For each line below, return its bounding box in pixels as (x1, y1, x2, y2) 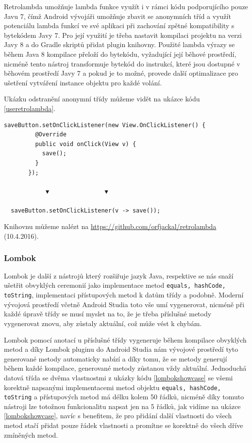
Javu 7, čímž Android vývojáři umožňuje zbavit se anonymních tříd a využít (4, 11, 231, 21)
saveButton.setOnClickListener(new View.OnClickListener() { (4, 121, 206, 129)
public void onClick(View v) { (35, 140, 136, 148)
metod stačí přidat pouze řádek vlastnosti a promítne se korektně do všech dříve (4, 420, 243, 430)
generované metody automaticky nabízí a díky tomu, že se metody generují (4, 353, 227, 363)
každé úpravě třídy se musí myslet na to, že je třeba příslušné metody (4, 309, 212, 319)
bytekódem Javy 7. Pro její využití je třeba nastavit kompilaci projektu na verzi (4, 30, 242, 40)
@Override (35, 131, 67, 138)
